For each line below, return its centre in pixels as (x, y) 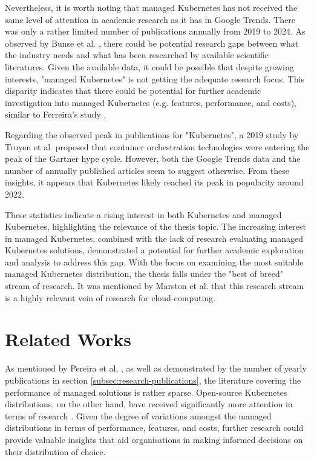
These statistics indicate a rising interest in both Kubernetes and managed (143, 214)
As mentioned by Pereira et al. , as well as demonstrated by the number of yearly (156, 368)
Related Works (68, 339)
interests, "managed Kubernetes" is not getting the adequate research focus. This (155, 78)
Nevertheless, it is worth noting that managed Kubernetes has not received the (151, 7)
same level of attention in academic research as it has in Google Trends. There (150, 19)
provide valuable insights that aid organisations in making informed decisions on (154, 439)
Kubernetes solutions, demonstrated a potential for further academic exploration (154, 250)
